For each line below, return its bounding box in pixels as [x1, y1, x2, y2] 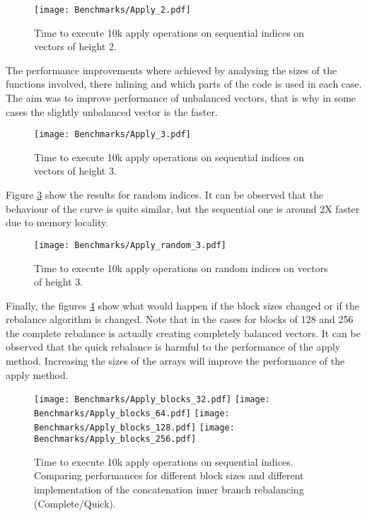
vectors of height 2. [34, 39, 117, 54]
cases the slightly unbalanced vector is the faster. [6, 104, 218, 119]
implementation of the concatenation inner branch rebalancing [34, 482, 304, 497]
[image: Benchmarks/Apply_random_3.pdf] [34, 240, 227, 250]
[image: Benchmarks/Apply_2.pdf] [34, 5, 191, 15]
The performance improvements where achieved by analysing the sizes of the [6, 62, 337, 77]
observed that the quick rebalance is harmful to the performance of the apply [6, 339, 341, 354]
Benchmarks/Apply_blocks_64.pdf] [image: [34, 408, 230, 418]
